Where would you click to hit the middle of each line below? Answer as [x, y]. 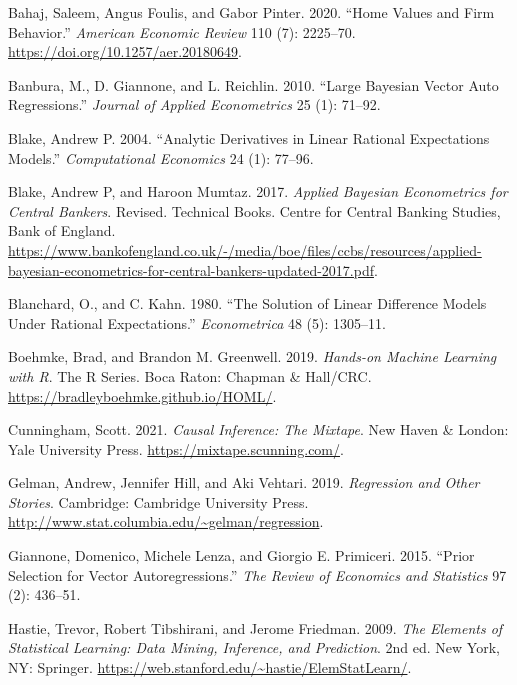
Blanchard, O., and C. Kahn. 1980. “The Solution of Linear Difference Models [247, 303]
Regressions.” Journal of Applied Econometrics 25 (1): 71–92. [194, 104]
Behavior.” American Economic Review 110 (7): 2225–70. [182, 31]
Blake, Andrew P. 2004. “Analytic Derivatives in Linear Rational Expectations [249, 137]
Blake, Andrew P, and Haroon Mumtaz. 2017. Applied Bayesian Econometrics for [258, 191]
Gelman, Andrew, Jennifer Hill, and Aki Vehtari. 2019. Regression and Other [244, 482]
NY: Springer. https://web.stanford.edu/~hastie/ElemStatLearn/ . [210, 667]
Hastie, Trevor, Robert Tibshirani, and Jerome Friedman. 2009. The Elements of [255, 627]
